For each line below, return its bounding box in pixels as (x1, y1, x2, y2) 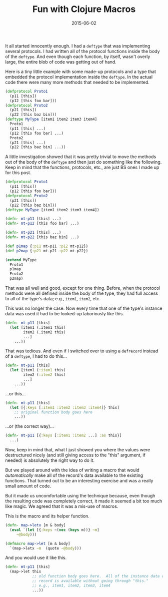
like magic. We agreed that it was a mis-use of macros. (5, 503, 118, 509)
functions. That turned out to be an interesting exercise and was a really (5, 478, 153, 484)
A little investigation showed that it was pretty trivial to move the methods (5, 154, 156, 160)
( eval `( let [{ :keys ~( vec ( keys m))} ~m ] (9, 527, 99, 532)
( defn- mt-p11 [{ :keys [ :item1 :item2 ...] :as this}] (5, 433, 122, 438)
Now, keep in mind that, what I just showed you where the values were (5, 447, 150, 453)
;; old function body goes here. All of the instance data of (31, 574, 166, 579)
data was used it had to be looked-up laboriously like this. (5, 311, 124, 317)
